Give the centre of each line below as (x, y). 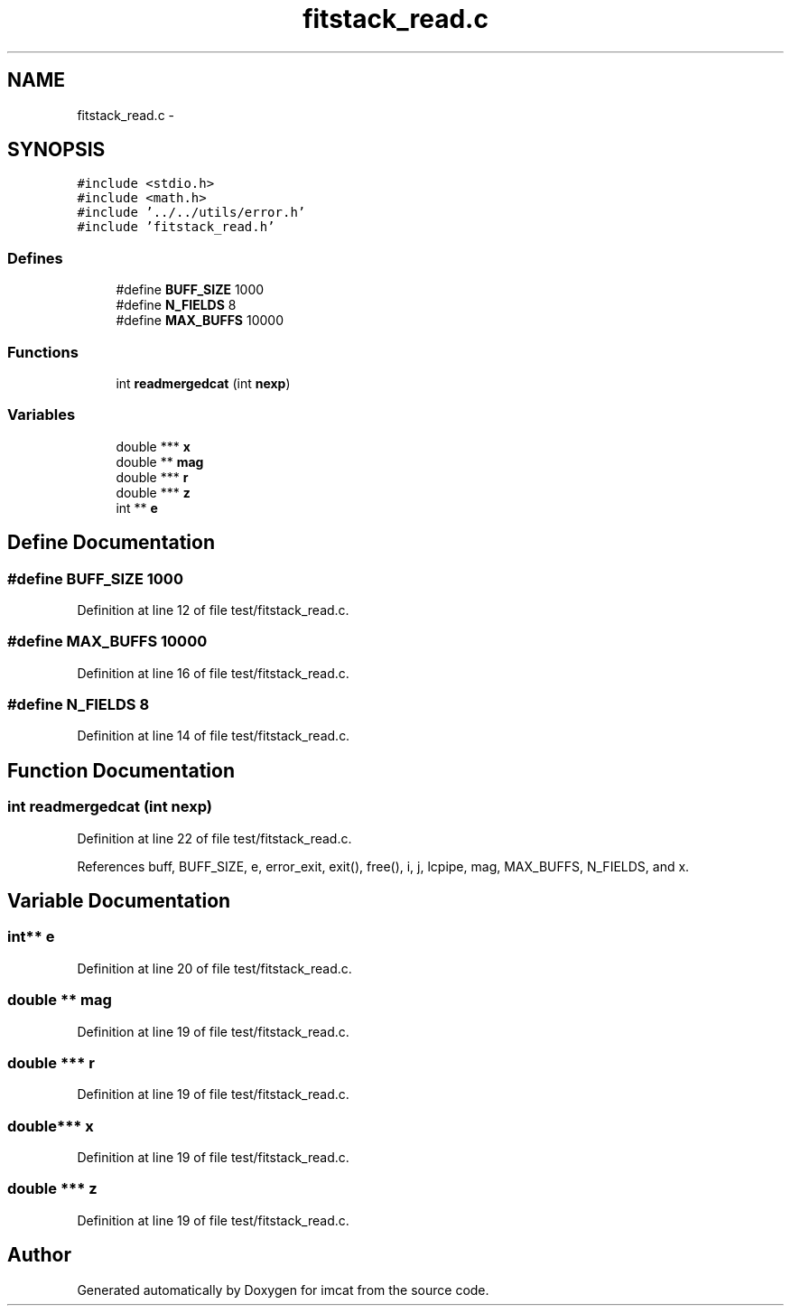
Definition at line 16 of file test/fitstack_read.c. (213, 673)
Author (39, 1255)
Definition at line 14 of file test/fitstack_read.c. (214, 736)
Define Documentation (111, 543)
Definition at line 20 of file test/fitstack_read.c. (214, 968)
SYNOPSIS (56, 150)
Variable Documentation (119, 901)
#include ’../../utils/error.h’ (191, 213)
